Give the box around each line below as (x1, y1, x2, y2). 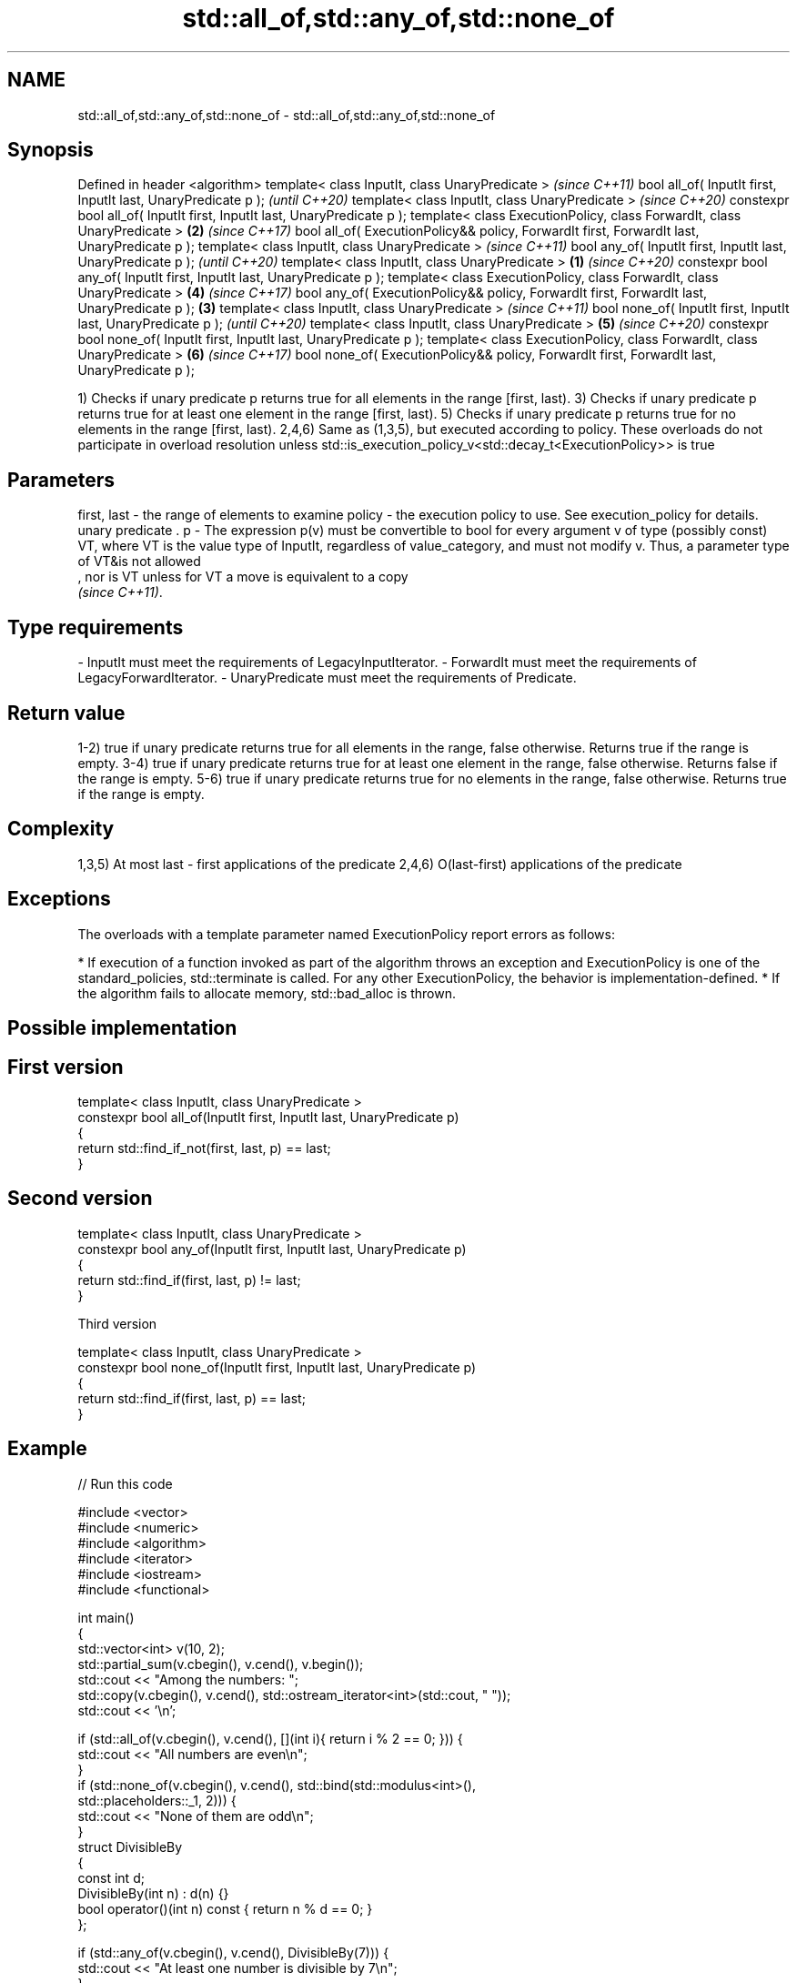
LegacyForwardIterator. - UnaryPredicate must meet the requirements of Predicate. (77, 670, 577, 686)
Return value (7, 701, 126, 724)
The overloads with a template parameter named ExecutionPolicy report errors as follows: (77, 926, 615, 942)
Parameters (7, 468, 115, 491)
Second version (7, 1187, 153, 1210)
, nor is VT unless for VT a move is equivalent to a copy (77, 569, 409, 585)
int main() (77, 1609, 135, 1625)
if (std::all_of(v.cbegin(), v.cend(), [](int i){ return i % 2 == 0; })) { (77, 1730, 463, 1746)
